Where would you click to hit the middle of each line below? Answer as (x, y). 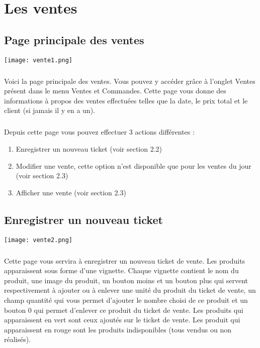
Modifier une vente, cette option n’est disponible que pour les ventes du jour (134, 165)
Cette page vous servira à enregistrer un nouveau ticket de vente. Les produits (125, 260)
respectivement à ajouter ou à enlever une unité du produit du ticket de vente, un (130, 290)
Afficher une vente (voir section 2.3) (71, 192)
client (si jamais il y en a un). (50, 110)
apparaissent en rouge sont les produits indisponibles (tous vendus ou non (118, 329)
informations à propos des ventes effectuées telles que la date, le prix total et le (126, 100)
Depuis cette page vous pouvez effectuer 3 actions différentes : (99, 132)
